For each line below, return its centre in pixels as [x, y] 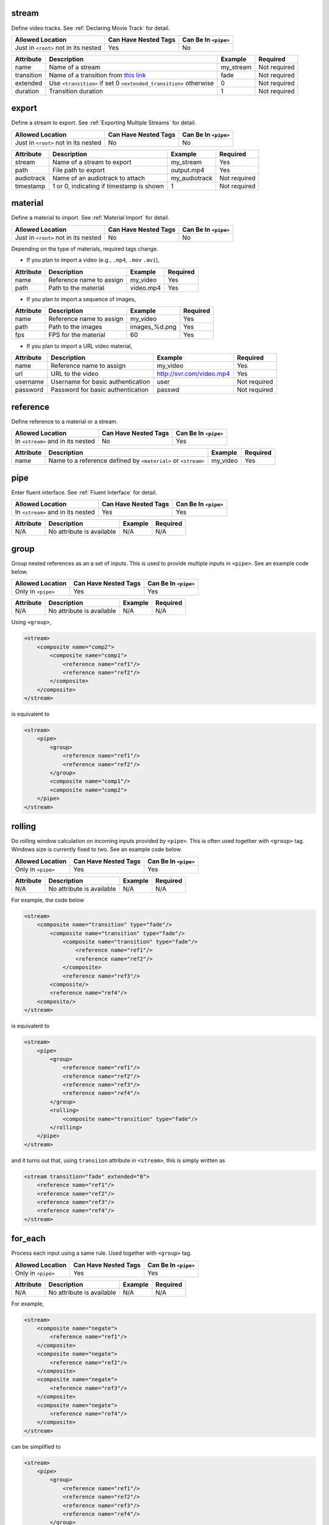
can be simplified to [36, 1446]
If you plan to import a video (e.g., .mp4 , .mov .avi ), [93, 260]
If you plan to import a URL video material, [79, 346]
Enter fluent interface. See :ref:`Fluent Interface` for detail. [84, 492]
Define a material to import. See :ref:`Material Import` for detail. [90, 218]
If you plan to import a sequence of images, [81, 299]
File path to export [79, 170]
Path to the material [76, 288]
